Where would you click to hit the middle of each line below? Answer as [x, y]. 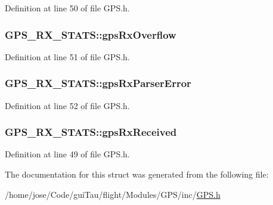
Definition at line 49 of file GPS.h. [67, 154]
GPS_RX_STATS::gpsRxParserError [98, 83]
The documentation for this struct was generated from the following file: [137, 174]
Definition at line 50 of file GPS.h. [67, 8]
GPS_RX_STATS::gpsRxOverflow [91, 34]
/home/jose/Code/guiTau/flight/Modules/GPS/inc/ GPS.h [113, 194]
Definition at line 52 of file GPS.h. [67, 105]
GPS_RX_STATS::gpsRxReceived [91, 132]
